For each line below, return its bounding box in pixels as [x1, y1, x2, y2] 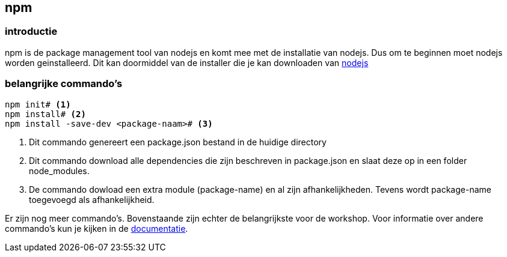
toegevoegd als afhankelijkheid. [29, 194, 155, 205]
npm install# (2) [5, 109, 86, 119]
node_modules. [29, 165, 90, 176]
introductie [5, 25, 58, 38]
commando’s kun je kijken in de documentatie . [5, 223, 188, 234]
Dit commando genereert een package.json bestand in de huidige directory [29, 136, 327, 147]
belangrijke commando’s [5, 77, 123, 90]
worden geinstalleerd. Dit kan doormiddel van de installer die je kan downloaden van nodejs [5, 57, 369, 68]
